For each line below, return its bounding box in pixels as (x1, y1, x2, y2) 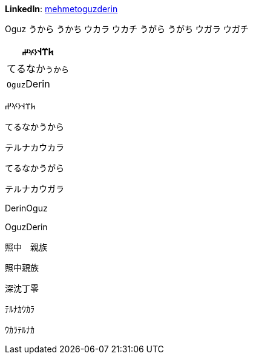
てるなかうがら (5, 163, 64, 173)
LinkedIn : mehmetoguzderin (5, 4, 118, 14)
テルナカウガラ (5, 183, 64, 194)
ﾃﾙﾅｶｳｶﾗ (5, 304, 34, 314)
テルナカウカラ (5, 142, 64, 152)
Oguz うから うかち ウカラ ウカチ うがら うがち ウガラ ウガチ (5, 24, 249, 34)
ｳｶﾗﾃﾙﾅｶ (5, 324, 34, 335)
